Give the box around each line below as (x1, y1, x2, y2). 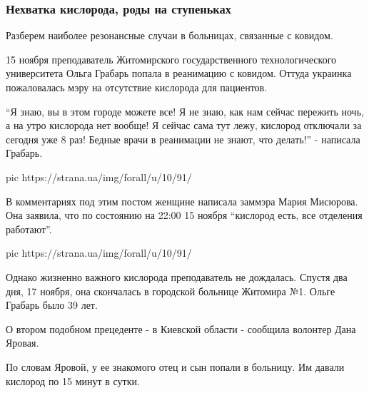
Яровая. (6, 335, 39, 350)
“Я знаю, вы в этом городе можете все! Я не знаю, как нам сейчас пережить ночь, (6, 103, 364, 118)
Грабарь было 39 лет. (6, 297, 98, 312)
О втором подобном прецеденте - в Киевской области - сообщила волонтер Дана (6, 321, 356, 336)
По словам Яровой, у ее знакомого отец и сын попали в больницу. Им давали (6, 359, 345, 374)
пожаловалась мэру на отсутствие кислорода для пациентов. (6, 80, 268, 94)
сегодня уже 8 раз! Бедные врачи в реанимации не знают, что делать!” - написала (6, 131, 360, 146)
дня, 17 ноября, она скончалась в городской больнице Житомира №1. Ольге (6, 283, 335, 298)
